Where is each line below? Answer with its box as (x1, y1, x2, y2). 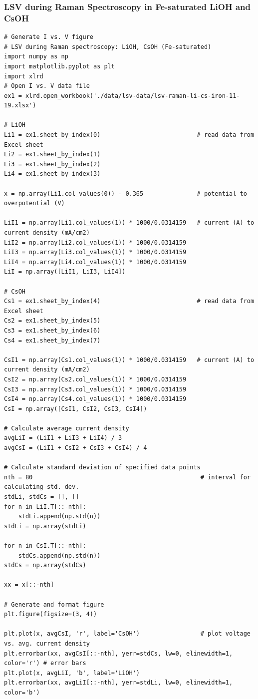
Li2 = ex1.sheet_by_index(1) (4, 151, 101, 158)
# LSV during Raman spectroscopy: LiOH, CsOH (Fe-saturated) (4, 43, 212, 50)
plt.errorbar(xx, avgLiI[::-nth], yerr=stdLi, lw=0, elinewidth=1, (4, 679, 233, 687)
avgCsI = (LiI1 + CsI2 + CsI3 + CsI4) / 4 (4, 444, 147, 452)
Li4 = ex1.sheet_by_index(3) (4, 170, 101, 178)
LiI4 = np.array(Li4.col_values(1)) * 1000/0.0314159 (4, 258, 187, 266)
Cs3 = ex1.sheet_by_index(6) (4, 327, 101, 334)
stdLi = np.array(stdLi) (4, 522, 86, 530)
